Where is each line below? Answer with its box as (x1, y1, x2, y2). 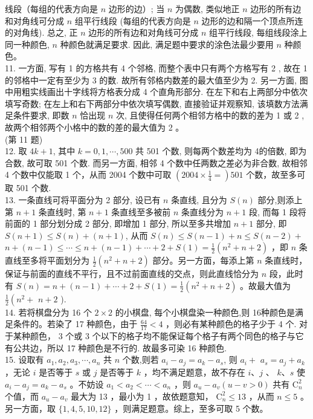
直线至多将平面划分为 (5, 254, 89, 267)
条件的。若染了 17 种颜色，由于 (13, 317, 138, 330)
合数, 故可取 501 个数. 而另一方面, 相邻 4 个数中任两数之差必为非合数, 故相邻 (5, 156, 308, 169)
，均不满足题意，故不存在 (143, 365, 245, 378)
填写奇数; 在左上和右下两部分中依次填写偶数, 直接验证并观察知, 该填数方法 (5, 97, 300, 109)
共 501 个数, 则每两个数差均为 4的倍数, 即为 (135, 145, 307, 157)
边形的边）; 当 (108, 2, 165, 15)
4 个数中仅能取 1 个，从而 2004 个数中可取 (5, 168, 172, 181)
